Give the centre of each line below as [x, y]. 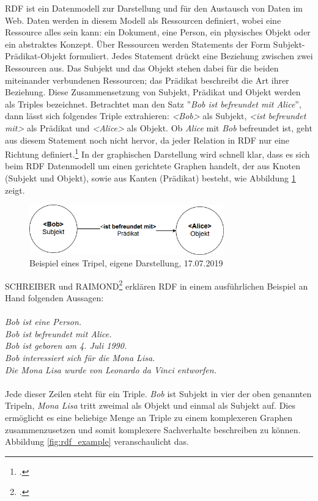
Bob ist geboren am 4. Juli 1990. [66, 346]
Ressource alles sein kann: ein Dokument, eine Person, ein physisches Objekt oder [158, 32]
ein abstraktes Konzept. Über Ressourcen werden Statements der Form [138, 44]
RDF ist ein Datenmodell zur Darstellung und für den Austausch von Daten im [154, 8]
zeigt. [15, 190]
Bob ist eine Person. [43, 322]
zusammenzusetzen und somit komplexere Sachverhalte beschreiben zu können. [153, 429]
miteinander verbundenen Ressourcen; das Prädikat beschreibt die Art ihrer [147, 80]
